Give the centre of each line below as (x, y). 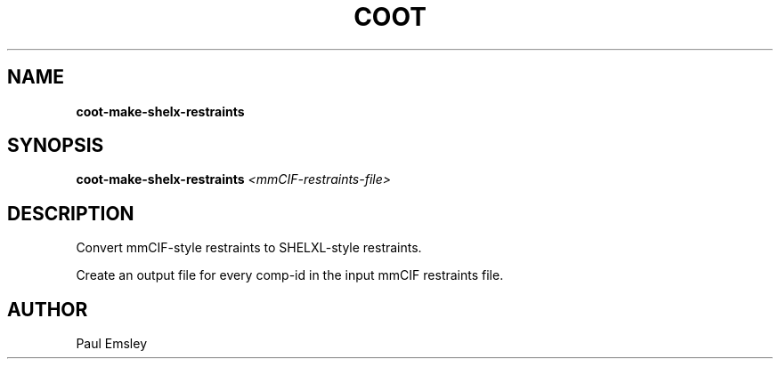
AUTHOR (48, 309)
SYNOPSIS (56, 146)
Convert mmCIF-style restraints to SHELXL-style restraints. (249, 248)
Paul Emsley (112, 344)
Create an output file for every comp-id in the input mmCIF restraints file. (290, 275)
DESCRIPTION (71, 213)
